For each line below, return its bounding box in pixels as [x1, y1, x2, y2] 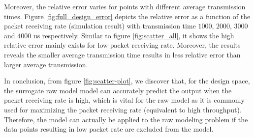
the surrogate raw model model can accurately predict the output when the [4, 85, 232, 95]
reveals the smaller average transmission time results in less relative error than [4, 49, 241, 59]
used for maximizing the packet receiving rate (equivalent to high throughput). [4, 104, 242, 114]
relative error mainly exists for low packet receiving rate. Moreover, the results [4, 40, 241, 50]
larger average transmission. [4, 59, 88, 69]
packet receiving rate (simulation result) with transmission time [4, 21, 196, 31]
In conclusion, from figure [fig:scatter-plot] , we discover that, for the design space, [4, 76, 250, 86]
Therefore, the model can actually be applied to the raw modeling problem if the [4, 114, 248, 124]
